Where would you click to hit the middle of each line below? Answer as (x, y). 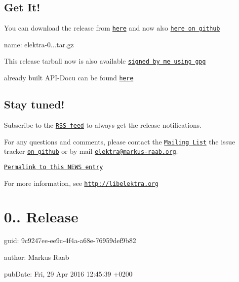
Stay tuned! (34, 104)
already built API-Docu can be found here (69, 78)
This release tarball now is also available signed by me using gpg (105, 61)
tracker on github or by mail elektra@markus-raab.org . (91, 151)
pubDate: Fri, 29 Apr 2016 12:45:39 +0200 (68, 273)
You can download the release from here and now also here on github (112, 28)
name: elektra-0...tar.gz (39, 44)
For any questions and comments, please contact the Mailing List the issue (120, 141)
